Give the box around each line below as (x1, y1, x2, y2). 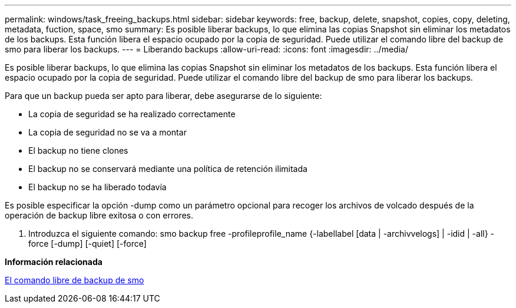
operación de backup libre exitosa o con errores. (5, 210, 194, 220)
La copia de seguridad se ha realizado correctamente (28, 109, 236, 119)
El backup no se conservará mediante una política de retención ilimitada (28, 164, 307, 174)
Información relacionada (5, 257, 102, 267)
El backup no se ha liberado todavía (28, 182, 167, 192)
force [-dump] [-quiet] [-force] (28, 239, 147, 249)
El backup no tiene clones (28, 145, 128, 155)
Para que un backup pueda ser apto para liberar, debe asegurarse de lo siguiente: (5, 91, 322, 101)
